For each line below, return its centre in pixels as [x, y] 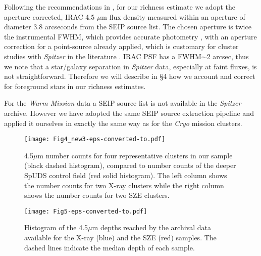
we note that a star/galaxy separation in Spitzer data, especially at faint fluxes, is [130, 66]
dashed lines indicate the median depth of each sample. [110, 247]
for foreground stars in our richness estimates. [75, 86]
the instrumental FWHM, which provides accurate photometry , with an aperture [130, 36]
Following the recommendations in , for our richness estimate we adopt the [120, 7]
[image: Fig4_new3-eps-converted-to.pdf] [95, 139]
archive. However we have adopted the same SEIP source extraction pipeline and [129, 113]
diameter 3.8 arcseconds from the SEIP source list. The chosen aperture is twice [128, 27]
